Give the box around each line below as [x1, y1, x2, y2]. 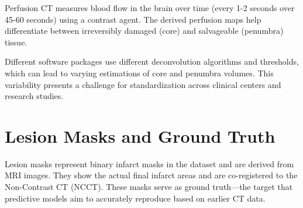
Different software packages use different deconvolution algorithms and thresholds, [5, 55, 299, 68]
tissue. [5, 36, 27, 48]
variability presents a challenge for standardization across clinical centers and [5, 78, 281, 90]
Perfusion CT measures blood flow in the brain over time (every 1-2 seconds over [5, 2, 295, 13]
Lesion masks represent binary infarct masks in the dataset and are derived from [5, 157, 294, 170]
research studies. [5, 90, 64, 102]
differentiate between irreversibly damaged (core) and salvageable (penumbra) [5, 24, 284, 37]
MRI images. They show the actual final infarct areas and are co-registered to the [5, 169, 298, 181]
